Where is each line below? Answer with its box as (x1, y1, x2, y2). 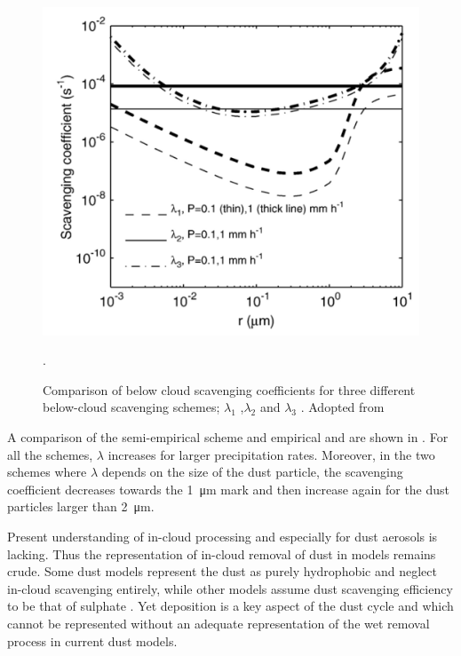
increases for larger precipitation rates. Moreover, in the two (107, 445, 435, 463)
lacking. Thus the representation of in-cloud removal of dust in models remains (7, 544, 436, 563)
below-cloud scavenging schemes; (43, 398, 220, 416)
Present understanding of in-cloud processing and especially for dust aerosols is (7, 526, 438, 545)
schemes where (7, 462, 87, 481)
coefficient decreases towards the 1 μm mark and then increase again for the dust (7, 479, 450, 498)
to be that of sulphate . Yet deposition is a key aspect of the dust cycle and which (7, 597, 454, 615)
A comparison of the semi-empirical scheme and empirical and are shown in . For (7, 428, 449, 447)
